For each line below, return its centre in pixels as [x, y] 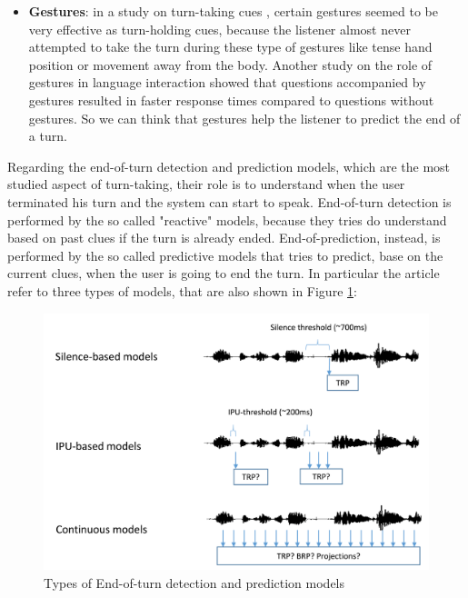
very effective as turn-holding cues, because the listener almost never [219, 29]
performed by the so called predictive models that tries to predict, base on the [225, 255]
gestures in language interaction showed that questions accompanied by [227, 82]
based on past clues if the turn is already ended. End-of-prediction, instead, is [224, 238]
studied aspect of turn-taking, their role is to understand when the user [206, 184]
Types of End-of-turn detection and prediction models [194, 582]
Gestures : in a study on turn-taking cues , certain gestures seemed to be [233, 11]
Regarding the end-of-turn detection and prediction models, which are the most [229, 166]
